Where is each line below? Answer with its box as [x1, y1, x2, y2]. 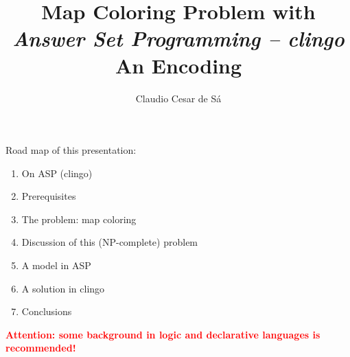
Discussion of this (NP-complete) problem [21, 235, 198, 249]
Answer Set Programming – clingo [12, 24, 345, 53]
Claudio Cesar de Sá [135, 91, 222, 105]
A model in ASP [21, 258, 91, 273]
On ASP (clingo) [21, 165, 93, 180]
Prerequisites [21, 189, 76, 203]
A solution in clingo [21, 281, 105, 295]
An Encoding [115, 51, 242, 79]
